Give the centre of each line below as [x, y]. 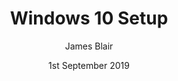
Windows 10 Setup [89, 18]
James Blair [89, 46]
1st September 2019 [89, 65]
